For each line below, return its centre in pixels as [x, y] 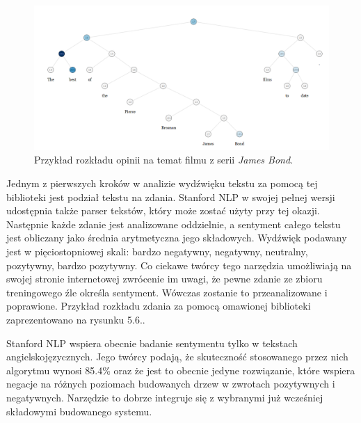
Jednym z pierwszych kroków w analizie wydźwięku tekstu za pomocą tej [162, 183]
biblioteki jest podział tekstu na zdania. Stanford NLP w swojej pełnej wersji [171, 197]
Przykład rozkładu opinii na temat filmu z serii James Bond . [163, 160]
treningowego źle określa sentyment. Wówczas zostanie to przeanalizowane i [167, 292]
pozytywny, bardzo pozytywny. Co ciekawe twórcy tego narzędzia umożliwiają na [179, 265]
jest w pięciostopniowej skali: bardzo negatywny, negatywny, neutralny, [157, 252]
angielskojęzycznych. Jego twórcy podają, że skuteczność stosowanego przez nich [177, 357]
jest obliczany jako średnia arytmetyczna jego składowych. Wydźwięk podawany [177, 238]
